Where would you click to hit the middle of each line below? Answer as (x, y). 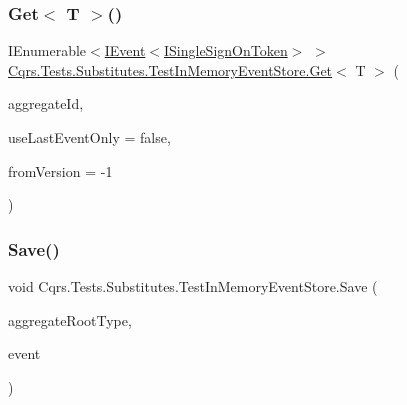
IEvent (125, 50)
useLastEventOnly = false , (89, 137)
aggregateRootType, (70, 319)
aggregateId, (46, 103)
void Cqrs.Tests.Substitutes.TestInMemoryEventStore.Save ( (193, 286)
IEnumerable (47, 50)
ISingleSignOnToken (226, 50)
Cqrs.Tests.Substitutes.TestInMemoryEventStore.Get (170, 69)
